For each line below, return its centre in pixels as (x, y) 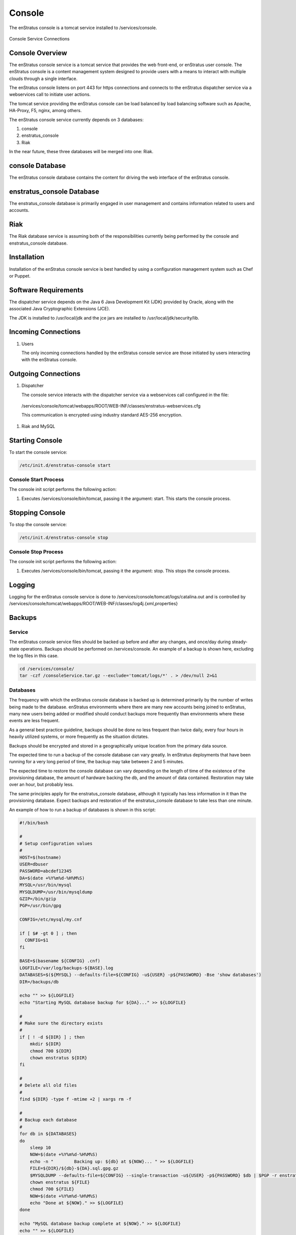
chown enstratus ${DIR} (58, 1058)
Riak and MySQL (38, 426)
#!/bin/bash (34, 823)
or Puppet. (20, 276)
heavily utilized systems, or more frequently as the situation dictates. (79, 737)
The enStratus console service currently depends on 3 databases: (76, 120)
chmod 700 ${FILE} (52, 1189)
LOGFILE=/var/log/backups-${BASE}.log (66, 968)
